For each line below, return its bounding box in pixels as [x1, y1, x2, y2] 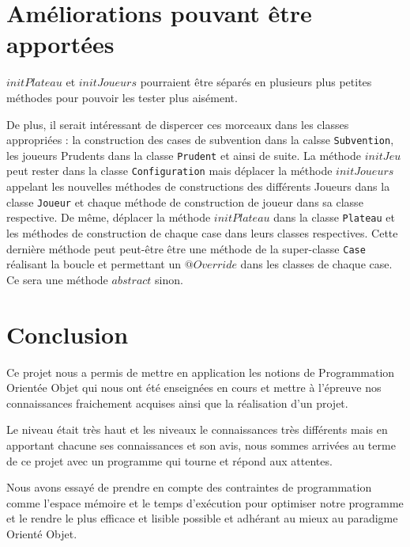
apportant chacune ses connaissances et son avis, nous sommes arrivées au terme [6, 436, 396, 453]
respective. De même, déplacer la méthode [6, 209, 211, 226]
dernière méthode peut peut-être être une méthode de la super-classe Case [6, 240, 366, 256]
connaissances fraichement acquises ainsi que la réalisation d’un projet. [6, 394, 348, 411]
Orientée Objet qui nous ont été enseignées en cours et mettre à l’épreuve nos [6, 379, 382, 396]
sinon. [155, 271, 183, 287]
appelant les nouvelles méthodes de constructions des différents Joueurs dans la [6, 178, 390, 195]
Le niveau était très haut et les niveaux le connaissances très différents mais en [6, 421, 388, 438]
